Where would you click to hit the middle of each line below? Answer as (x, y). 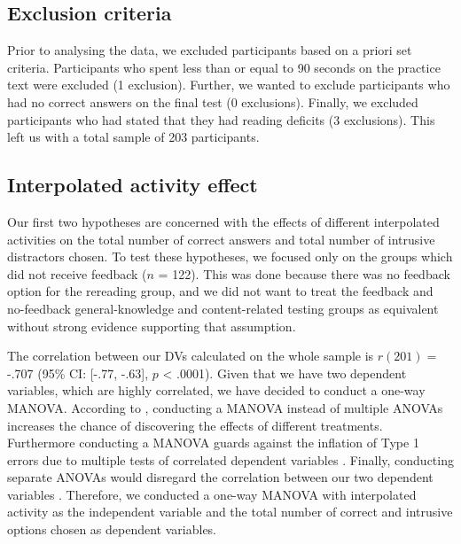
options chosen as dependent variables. (112, 529)
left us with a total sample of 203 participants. (133, 137)
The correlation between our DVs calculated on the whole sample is (191, 356)
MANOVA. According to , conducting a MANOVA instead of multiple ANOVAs (225, 407)
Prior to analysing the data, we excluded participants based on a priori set (210, 50)
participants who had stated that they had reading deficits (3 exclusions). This (221, 119)
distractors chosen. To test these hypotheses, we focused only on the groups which (230, 256)
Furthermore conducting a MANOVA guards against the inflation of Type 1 (213, 443)
